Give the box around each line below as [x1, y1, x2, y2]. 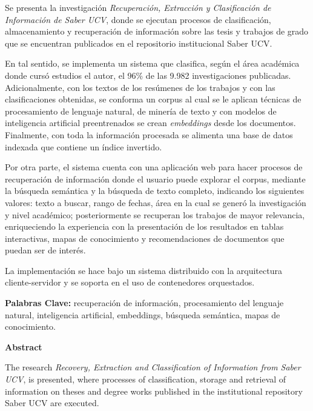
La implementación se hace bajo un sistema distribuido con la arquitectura [5, 264, 282, 276]
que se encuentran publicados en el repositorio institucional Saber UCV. [5, 36, 272, 49]
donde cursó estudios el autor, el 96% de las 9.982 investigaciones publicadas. [5, 68, 291, 81]
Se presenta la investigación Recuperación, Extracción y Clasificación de [5, 1, 271, 13]
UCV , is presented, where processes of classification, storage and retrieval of [5, 373, 286, 386]
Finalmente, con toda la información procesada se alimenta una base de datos [5, 128, 293, 141]
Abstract [5, 340, 42, 353]
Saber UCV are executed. [5, 396, 99, 409]
